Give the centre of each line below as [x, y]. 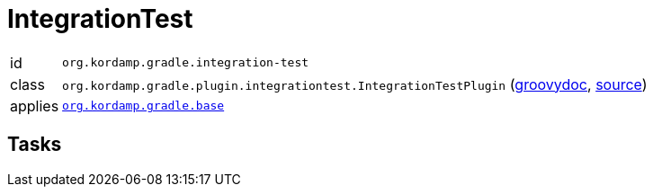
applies [35, 106]
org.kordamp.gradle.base [143, 106]
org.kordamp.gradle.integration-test [186, 63]
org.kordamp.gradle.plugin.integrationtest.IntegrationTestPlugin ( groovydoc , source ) [355, 84]
